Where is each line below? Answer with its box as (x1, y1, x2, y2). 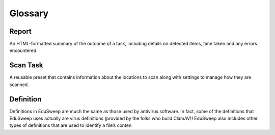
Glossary (9, 8, 49, 19)
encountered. (9, 47, 38, 53)
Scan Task (9, 61, 43, 70)
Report (9, 27, 32, 36)
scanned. (9, 82, 29, 88)
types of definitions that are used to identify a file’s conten (9, 122, 132, 128)
